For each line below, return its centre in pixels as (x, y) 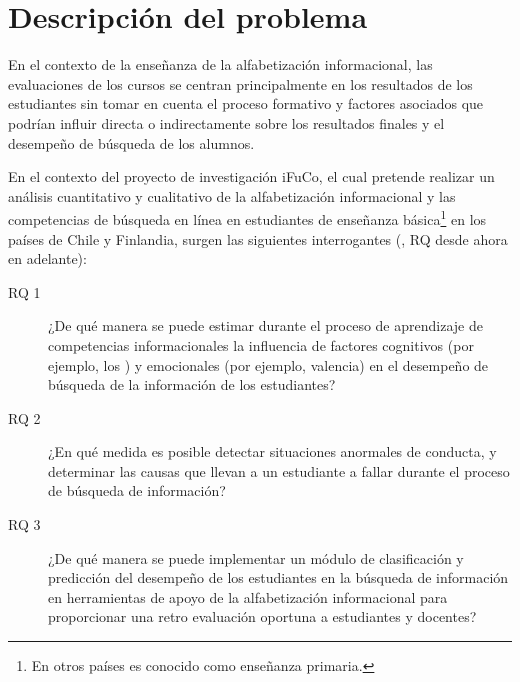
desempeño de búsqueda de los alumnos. (131, 142)
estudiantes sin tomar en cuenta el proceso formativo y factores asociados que (246, 103)
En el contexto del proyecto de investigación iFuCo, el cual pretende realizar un (251, 176)
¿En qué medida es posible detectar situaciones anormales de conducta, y (272, 451)
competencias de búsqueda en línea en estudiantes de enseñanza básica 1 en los (247, 217)
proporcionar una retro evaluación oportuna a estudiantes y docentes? (262, 616)
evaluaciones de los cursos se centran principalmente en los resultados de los (240, 83)
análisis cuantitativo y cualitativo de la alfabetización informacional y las (232, 195)
